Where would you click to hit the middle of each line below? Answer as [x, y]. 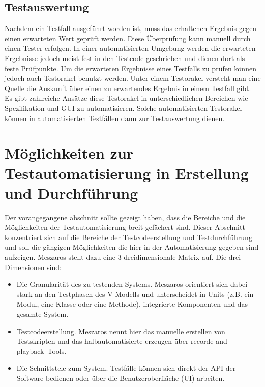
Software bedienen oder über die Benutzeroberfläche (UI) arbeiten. [121, 378]
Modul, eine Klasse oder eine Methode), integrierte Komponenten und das [132, 304]
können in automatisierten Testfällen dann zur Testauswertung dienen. [115, 118]
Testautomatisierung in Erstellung [127, 173]
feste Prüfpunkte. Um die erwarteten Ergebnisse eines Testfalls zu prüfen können [130, 68]
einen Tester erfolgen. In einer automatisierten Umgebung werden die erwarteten [130, 48]
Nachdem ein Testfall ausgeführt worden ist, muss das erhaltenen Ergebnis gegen [131, 28]
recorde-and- [210, 341]
